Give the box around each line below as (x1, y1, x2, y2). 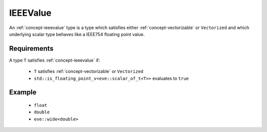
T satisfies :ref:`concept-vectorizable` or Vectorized (34, 68, 143, 74)
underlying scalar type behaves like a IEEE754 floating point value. (9, 31, 145, 37)
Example (9, 88, 37, 97)
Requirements (9, 44, 54, 53)
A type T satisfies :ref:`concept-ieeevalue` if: (9, 57, 100, 63)
